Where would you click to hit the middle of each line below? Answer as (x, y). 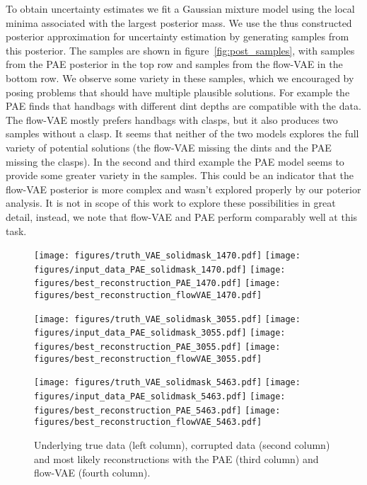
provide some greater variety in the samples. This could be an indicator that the (180, 175)
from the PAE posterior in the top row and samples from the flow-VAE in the (174, 64)
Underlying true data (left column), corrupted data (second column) (182, 444)
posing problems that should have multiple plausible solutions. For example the (178, 92)
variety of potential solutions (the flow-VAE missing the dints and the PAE (169, 147)
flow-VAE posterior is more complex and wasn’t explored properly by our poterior (183, 189)
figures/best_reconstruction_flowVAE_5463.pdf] (148, 422)
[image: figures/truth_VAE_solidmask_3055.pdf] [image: (167, 319)
